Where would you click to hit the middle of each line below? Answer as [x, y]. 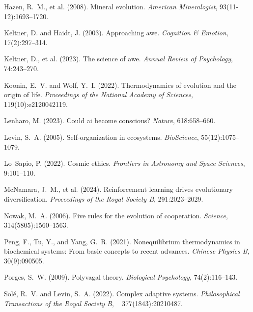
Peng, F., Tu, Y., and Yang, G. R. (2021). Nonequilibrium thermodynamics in [122, 241]
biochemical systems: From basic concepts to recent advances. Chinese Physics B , [127, 251]
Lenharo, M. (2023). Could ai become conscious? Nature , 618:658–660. [110, 120]
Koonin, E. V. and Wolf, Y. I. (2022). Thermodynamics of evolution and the [120, 85]
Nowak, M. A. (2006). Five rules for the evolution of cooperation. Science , [116, 215]
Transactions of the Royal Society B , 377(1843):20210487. [93, 303]
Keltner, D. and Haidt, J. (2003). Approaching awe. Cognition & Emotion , [116, 33]
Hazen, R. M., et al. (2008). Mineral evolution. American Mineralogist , [111, 6]
